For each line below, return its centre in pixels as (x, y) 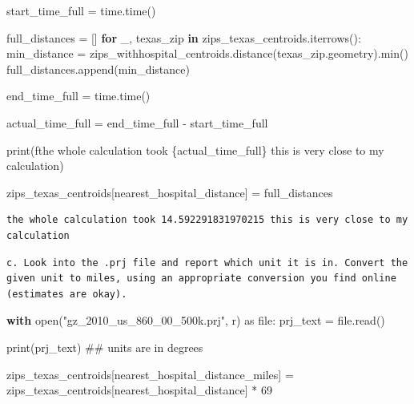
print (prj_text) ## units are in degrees (105, 347)
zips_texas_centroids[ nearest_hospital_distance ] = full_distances (170, 192)
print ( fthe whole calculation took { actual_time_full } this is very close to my (195, 149)
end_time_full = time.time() (78, 96)
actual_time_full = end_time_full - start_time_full (137, 122)
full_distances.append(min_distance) (98, 69)
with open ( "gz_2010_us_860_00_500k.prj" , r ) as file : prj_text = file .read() (196, 320)
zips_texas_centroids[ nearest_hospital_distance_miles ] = (150, 374)
